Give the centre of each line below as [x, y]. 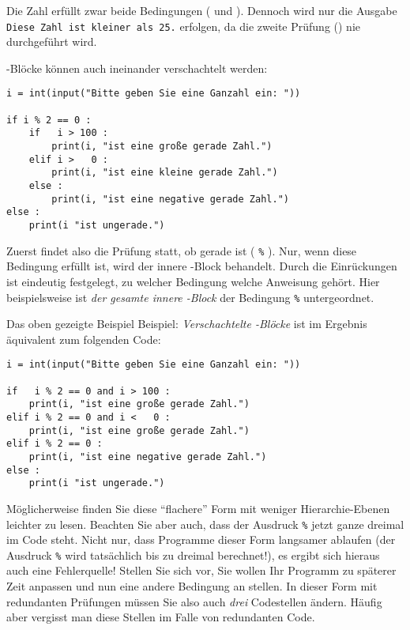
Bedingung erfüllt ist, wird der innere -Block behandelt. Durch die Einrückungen [202, 266]
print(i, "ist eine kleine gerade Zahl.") [165, 173]
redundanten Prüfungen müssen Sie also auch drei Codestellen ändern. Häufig [194, 601]
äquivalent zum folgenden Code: [84, 339]
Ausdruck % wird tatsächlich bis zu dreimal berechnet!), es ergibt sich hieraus [193, 555]
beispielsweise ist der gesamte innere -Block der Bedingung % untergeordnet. [190, 297]
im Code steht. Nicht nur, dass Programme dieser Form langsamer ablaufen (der [201, 539]
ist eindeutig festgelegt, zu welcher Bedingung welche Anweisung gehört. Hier [193, 281]
